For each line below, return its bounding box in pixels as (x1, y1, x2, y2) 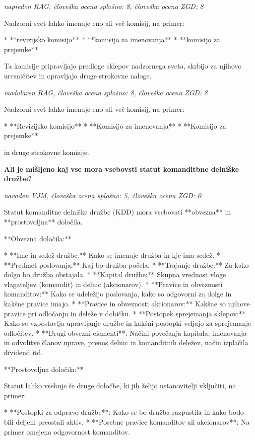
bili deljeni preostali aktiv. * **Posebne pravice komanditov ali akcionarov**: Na (4, 417, 250, 427)
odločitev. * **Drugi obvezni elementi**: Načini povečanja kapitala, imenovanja (4, 327, 247, 338)
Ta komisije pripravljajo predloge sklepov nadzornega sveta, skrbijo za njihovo (4, 61, 242, 71)
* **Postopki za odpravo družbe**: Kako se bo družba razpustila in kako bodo (4, 407, 244, 417)
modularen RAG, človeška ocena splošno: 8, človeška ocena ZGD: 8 (4, 87, 208, 97)
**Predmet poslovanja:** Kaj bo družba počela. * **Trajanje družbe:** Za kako (4, 259, 249, 270)
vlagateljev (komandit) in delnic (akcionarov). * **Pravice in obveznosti (4, 279, 223, 289)
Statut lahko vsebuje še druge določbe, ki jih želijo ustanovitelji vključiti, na (4, 380, 236, 391)
